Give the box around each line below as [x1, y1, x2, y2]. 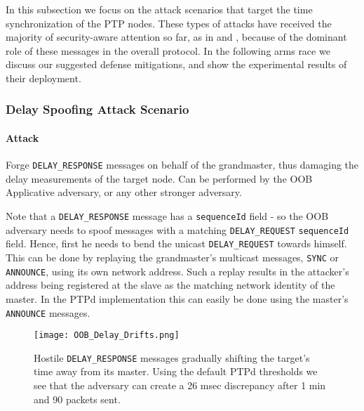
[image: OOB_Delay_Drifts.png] [34, 330, 180, 341]
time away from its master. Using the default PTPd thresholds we [34, 364, 318, 379]
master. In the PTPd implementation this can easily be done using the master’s [6, 291, 349, 306]
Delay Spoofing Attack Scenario [6, 100, 189, 118]
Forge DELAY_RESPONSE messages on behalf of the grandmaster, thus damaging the [6, 157, 359, 172]
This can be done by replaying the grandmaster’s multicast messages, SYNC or [6, 250, 339, 265]
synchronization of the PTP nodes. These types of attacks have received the [6, 15, 332, 30]
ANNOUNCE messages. [6, 305, 90, 320]
